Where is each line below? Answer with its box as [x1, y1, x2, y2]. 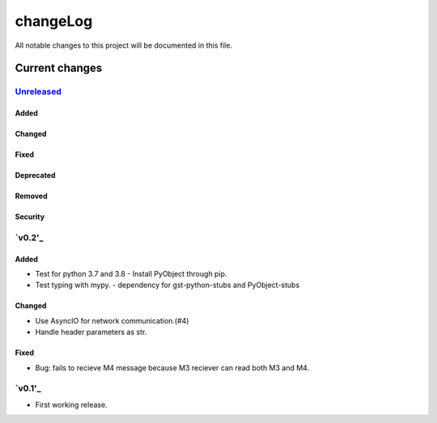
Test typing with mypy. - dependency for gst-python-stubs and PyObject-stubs [35, 280, 300, 290]
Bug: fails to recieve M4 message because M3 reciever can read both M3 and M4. [35, 362, 310, 372]
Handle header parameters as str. [35, 328, 147, 337]
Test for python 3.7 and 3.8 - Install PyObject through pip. [35, 269, 227, 279]
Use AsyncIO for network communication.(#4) [35, 315, 189, 325]
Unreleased [15, 86, 62, 97]
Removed [15, 191, 48, 201]
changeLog [15, 12, 93, 30]
